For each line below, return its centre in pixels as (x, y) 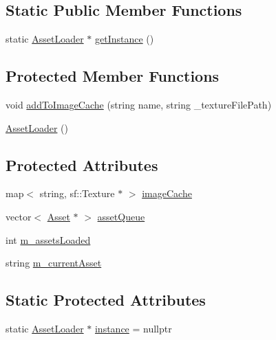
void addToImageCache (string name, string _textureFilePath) (139, 104)
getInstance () (124, 39)
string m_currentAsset (54, 263)
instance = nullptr (133, 328)
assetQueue (121, 216)
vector (19, 216)
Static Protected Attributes (106, 300)
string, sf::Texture (77, 193)
